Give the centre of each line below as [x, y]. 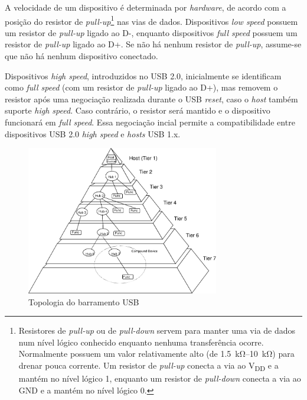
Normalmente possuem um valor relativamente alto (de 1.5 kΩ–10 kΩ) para [156, 354]
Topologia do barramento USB [84, 301]
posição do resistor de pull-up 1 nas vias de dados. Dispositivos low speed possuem [151, 20]
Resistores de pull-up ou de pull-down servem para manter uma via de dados [157, 330]
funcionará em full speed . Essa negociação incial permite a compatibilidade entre [150, 122]
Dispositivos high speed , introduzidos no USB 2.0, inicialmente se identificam [143, 75]
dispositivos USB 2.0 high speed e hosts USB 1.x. [93, 133]
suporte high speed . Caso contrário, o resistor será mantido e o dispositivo [138, 110]
